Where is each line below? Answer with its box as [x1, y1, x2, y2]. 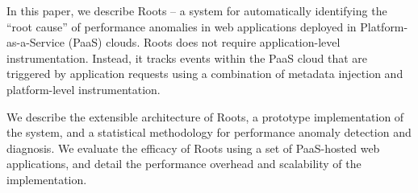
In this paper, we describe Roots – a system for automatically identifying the [6, 2, 387, 18]
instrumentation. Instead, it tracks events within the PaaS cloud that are [6, 49, 368, 66]
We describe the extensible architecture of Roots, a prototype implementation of [6, 108, 404, 125]
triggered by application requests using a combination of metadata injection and [6, 65, 403, 82]
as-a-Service [6, 34, 65, 51]
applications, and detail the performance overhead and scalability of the [6, 155, 362, 172]
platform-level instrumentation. [6, 80, 161, 97]
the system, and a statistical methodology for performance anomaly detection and [6, 124, 412, 141]
